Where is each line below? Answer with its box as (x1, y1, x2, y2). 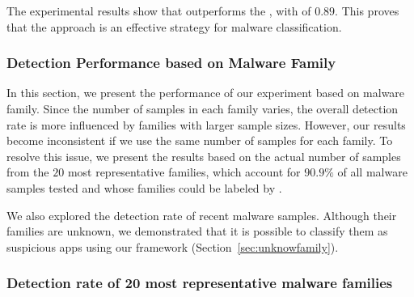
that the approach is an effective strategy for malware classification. (6, 18, 342, 35)
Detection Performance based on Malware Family (6, 53, 336, 73)
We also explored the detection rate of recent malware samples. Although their (6, 206, 397, 223)
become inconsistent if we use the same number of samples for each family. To (6, 132, 393, 149)
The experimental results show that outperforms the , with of (6, 2, 311, 19)
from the (6, 163, 49, 180)
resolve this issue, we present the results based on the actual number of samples (6, 147, 401, 164)
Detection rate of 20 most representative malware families (6, 273, 393, 293)
